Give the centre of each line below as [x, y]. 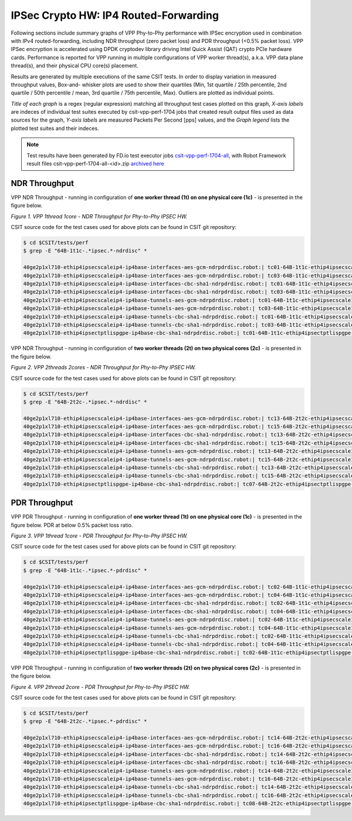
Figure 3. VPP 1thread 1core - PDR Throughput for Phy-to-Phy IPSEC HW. [99, 536]
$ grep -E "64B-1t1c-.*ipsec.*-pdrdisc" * [85, 570]
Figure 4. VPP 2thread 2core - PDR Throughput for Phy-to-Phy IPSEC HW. [100, 687]
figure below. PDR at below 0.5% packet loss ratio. [72, 525]
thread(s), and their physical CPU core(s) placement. [75, 66]
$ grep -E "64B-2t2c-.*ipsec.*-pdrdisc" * [85, 721]
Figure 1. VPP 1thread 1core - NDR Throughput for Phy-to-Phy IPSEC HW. [99, 216]
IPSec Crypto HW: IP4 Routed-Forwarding [115, 15]
